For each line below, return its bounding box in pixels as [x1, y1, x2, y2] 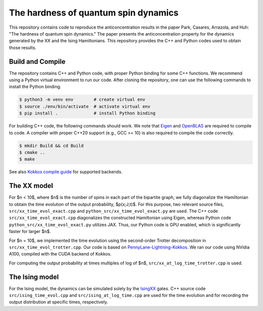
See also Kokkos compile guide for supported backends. [9, 169, 123, 175]
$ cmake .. [19, 149, 45, 155]
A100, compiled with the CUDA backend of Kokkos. [9, 251, 112, 257]
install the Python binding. [9, 84, 61, 90]
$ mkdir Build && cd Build [19, 143, 84, 148]
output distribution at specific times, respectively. [9, 299, 108, 305]
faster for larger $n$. [9, 229, 51, 235]
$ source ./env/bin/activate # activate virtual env [19, 104, 150, 109]
